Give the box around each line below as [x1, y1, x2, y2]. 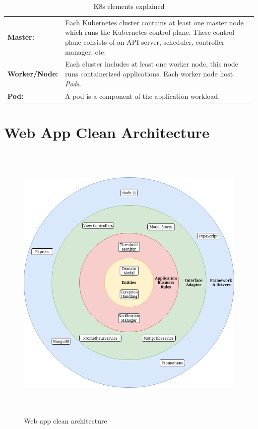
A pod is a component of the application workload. [65, 90, 220, 101]
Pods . [65, 78, 81, 88]
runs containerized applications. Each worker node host [65, 69, 233, 79]
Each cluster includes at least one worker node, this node [65, 59, 239, 69]
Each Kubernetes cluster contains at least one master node [65, 17, 244, 27]
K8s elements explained [93, 1, 165, 11]
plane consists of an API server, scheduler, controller [65, 37, 225, 47]
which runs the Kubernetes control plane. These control [65, 27, 235, 37]
